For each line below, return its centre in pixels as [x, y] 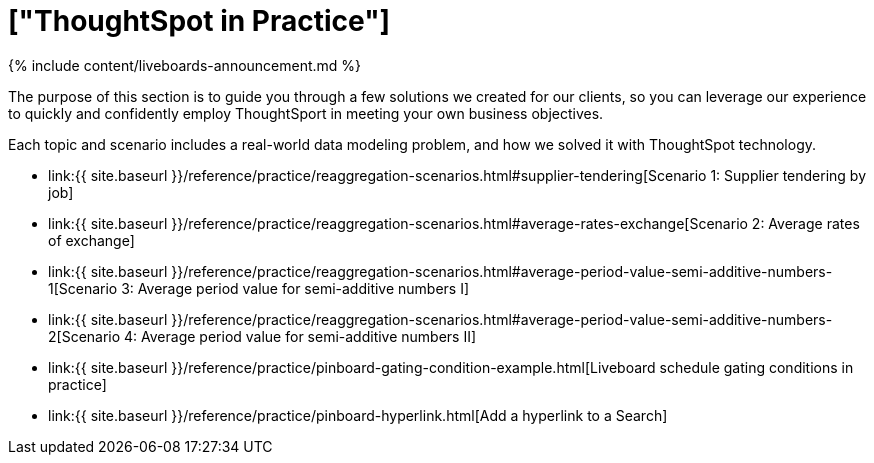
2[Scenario [84, 336]
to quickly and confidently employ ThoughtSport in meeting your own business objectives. [306, 113]
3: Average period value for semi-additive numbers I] [295, 288]
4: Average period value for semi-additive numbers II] [300, 336]
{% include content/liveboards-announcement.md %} [185, 65]
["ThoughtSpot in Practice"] [199, 21]
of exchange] [91, 240]
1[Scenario [83, 288]
